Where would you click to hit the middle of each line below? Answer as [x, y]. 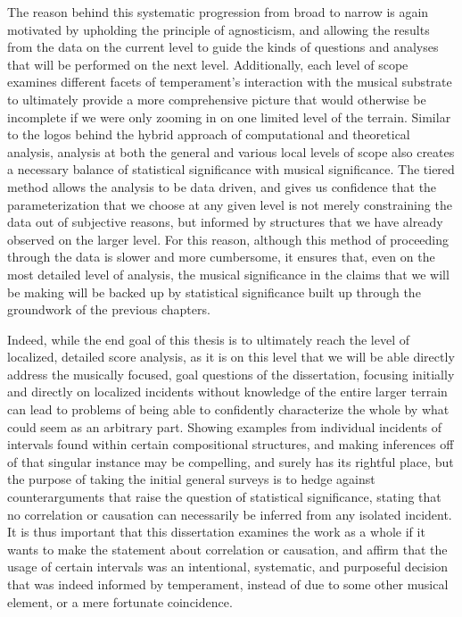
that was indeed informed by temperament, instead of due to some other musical [228, 584]
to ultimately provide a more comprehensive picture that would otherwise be [217, 99]
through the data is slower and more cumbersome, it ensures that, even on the [221, 257]
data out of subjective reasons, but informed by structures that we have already [225, 222]
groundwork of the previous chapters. [109, 309]
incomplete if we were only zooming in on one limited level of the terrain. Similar [229, 117]
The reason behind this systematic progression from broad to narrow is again [218, 12]
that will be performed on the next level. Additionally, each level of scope [208, 64]
